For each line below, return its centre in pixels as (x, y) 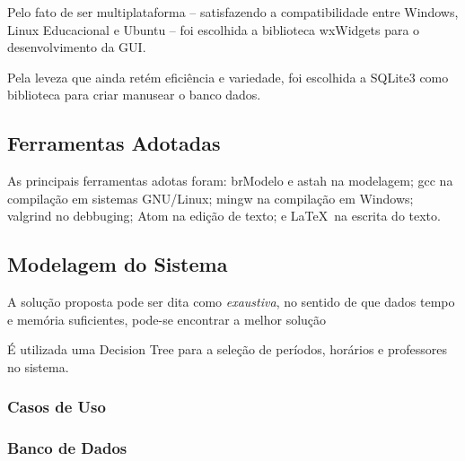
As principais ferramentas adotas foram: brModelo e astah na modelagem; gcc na (230, 181)
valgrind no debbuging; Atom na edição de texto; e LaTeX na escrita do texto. (224, 216)
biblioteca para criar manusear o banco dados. (134, 95)
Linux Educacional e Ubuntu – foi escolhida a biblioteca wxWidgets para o (214, 29)
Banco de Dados (67, 448)
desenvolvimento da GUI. (77, 47)
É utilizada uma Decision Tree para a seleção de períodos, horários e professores (227, 349)
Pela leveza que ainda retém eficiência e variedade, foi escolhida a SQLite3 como (228, 77)
